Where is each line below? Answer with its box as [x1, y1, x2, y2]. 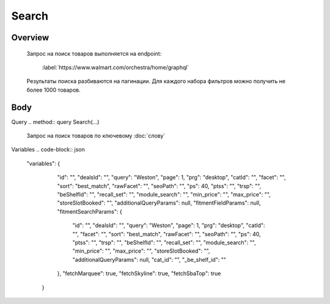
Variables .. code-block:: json [11, 146, 85, 153]
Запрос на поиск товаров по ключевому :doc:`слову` [26, 132, 166, 140]
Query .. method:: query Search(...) [11, 118, 100, 125]
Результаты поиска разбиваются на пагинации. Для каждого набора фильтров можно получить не [26, 78, 286, 85]
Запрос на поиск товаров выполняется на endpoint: [26, 49, 162, 57]
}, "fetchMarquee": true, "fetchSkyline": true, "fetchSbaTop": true [57, 270, 221, 277]
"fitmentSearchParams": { [57, 208, 122, 215]
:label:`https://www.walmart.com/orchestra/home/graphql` [42, 63, 189, 71]
